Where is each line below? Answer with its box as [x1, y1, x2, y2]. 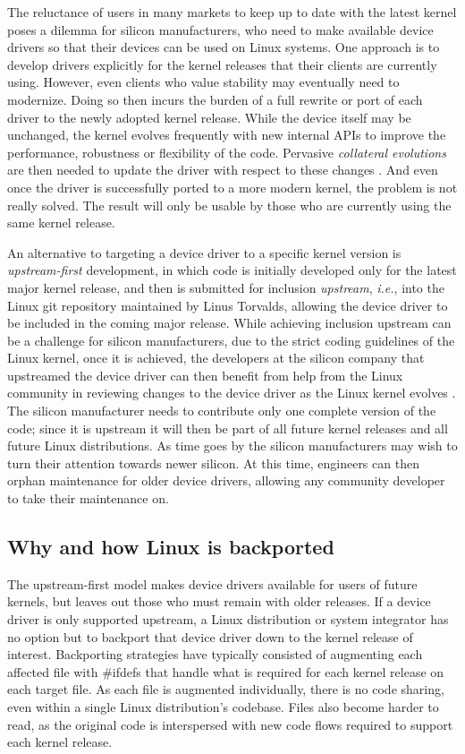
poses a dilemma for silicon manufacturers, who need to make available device [7, 20, 434, 39]
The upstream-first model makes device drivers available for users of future [7, 574, 418, 593]
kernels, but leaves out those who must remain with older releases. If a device [7, 592, 431, 611]
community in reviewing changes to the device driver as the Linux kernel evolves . [7, 383, 456, 402]
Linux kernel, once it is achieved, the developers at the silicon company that [7, 348, 425, 367]
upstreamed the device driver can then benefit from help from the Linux [7, 365, 403, 384]
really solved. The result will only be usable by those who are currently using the [7, 195, 452, 214]
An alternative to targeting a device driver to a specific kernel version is [7, 243, 402, 261]
